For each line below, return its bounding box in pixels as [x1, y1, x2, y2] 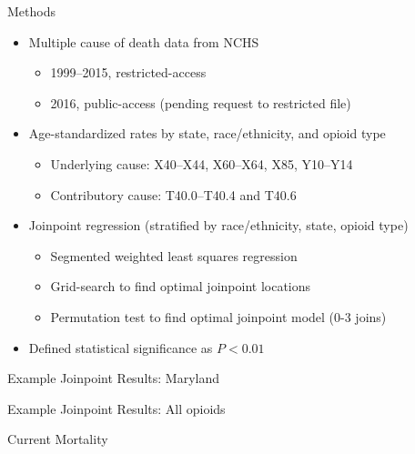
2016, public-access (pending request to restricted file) [50, 93, 351, 112]
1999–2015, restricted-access [50, 63, 207, 82]
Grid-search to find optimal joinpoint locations [50, 277, 311, 296]
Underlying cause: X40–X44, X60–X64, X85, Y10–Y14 [50, 154, 353, 173]
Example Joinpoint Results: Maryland [7, 368, 219, 388]
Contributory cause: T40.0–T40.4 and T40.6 [50, 185, 297, 204]
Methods [7, 2, 56, 20]
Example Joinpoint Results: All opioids [7, 399, 226, 418]
